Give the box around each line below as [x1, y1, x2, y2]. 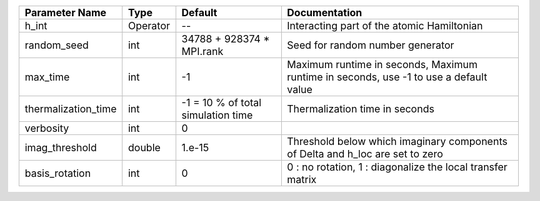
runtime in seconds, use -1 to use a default [286, 70, 488, 84]
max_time [24, 70, 70, 84]
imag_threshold [24, 141, 97, 154]
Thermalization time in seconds [286, 102, 435, 115]
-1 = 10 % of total [181, 96, 262, 109]
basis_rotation [24, 166, 92, 180]
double [127, 141, 161, 154]
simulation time [181, 108, 254, 122]
